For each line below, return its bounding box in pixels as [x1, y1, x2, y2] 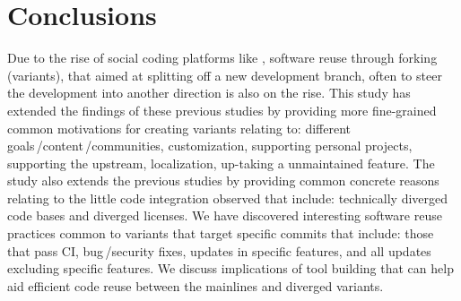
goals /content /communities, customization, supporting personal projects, [7, 136, 413, 155]
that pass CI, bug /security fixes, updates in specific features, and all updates [7, 241, 431, 260]
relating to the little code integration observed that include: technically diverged [7, 188, 448, 207]
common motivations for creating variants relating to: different [7, 118, 352, 137]
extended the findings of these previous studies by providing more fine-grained [7, 100, 437, 119]
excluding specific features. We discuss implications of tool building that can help [7, 259, 454, 278]
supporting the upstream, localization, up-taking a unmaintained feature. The [7, 153, 435, 172]
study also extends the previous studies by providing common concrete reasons [7, 171, 439, 190]
